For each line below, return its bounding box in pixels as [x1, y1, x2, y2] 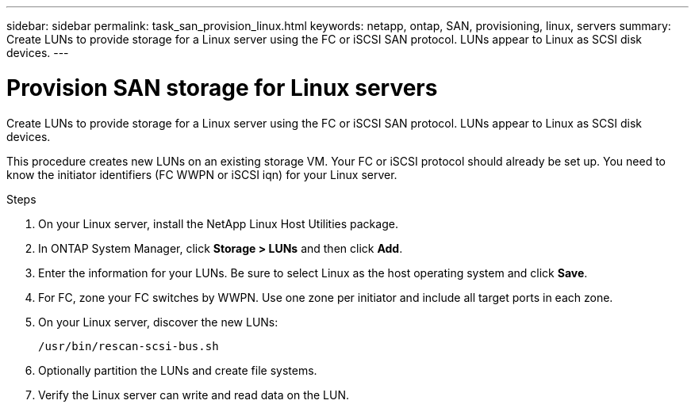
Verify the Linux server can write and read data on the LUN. [38, 387, 350, 402]
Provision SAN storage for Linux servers [6, 74, 438, 101]
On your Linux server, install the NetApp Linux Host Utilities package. [38, 216, 398, 231]
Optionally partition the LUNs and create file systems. [38, 363, 317, 377]
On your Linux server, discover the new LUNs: [38, 315, 278, 329]
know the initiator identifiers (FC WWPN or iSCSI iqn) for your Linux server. [6, 167, 397, 181]
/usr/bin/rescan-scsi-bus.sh [38, 339, 219, 353]
